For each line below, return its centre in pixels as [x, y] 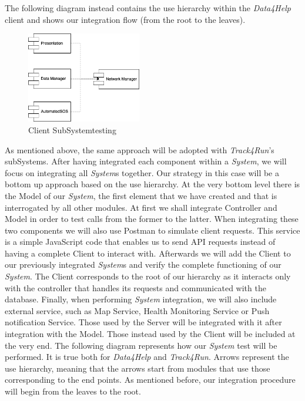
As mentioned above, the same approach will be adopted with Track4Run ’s [140, 149]
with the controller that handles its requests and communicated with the [135, 287]
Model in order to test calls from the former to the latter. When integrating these [152, 219]
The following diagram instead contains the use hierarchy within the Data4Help [148, 8]
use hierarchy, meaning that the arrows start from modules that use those [138, 368]
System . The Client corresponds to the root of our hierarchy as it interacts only [148, 276]
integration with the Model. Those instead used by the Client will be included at [150, 334]
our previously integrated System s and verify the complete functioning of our [143, 264]
